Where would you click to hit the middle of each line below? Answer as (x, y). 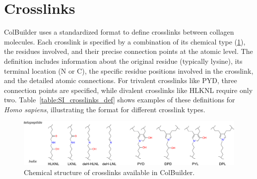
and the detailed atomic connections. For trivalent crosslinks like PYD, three (121, 80)
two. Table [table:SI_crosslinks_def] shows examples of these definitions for (120, 100)
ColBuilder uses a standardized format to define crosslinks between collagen (119, 32)
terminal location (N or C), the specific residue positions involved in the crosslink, (129, 70)
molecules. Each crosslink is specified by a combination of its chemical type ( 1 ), (125, 41)
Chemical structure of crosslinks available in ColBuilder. (109, 172)
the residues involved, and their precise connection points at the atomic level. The (128, 51)
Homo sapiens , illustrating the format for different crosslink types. (105, 109)
